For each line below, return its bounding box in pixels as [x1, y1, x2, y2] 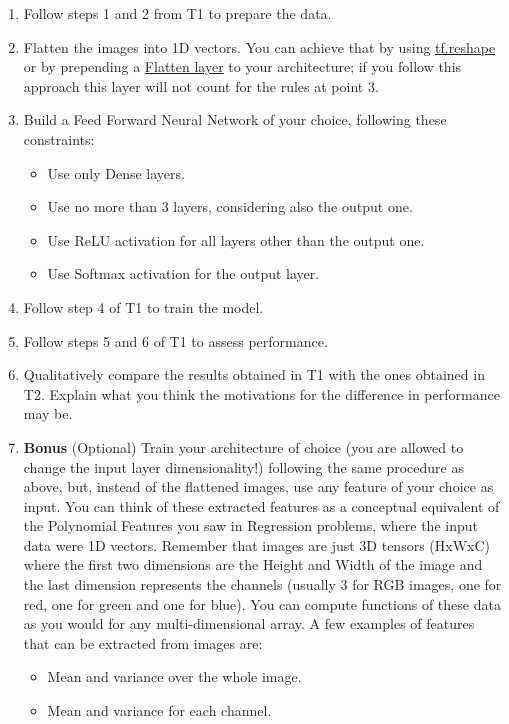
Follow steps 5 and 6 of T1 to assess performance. [23, 330, 328, 351]
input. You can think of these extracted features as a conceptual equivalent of [23, 495, 500, 516]
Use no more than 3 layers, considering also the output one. [47, 196, 413, 217]
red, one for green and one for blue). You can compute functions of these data [23, 593, 501, 614]
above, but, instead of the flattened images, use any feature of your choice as [23, 476, 494, 497]
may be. [23, 403, 73, 424]
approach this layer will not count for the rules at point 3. [23, 75, 379, 96]
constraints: [23, 128, 95, 149]
